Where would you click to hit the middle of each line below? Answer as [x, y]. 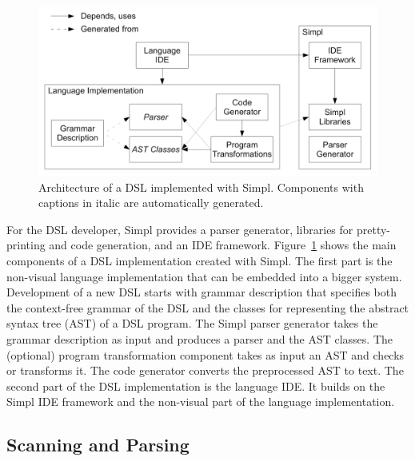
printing [26, 245]
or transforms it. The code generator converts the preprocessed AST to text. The [205, 370]
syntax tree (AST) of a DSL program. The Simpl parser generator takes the [192, 323]
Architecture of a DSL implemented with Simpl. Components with [201, 187]
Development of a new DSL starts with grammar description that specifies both [202, 292]
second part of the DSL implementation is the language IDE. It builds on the [196, 385]
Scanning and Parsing [98, 445]
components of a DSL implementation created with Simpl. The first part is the [200, 260]
